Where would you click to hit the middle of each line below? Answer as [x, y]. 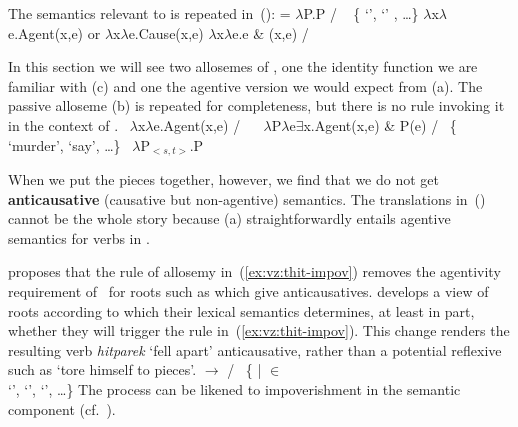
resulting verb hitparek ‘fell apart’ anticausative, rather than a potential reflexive [255, 349]
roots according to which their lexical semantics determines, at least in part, [241, 310]
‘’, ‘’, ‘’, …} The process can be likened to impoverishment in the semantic [234, 388]
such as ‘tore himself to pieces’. [102, 369]
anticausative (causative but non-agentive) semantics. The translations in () [247, 198]
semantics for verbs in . [79, 237]
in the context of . [63, 124]
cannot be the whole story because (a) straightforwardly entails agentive [229, 218]
